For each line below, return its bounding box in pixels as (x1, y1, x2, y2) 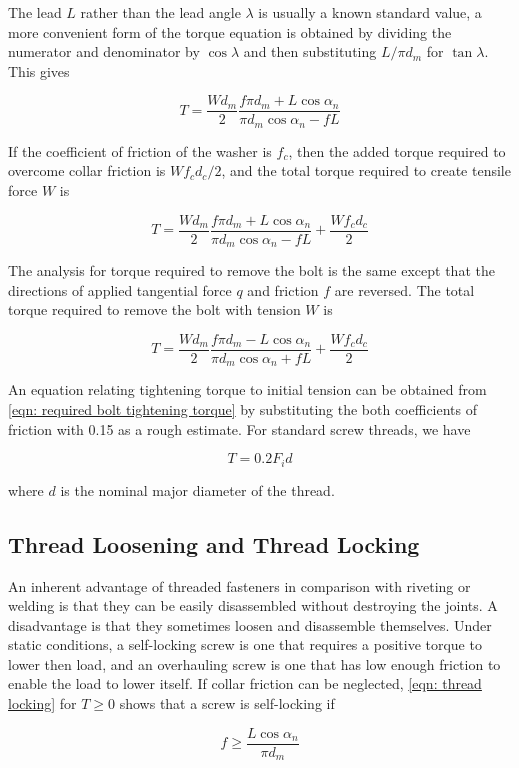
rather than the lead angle (80, 2, 241, 22)
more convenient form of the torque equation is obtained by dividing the (8, 21, 452, 42)
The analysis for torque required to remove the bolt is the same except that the (8, 260, 495, 281)
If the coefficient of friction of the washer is (8, 140, 272, 161)
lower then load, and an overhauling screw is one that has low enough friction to (8, 653, 501, 674)
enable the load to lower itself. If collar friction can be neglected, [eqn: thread (8, 673, 482, 694)
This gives (8, 60, 70, 81)
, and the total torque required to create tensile (221, 160, 511, 181)
